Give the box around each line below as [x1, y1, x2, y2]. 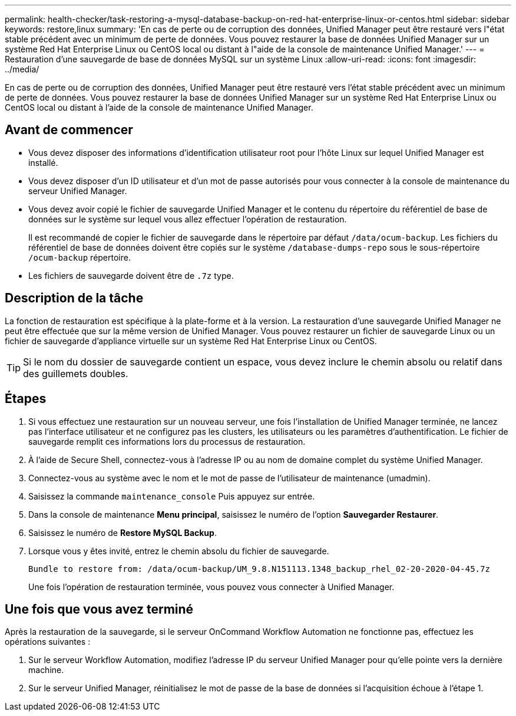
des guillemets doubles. [23, 367, 128, 379]
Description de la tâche [5, 291, 144, 306]
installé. [28, 157, 58, 168]
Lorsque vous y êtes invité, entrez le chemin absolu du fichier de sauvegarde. [28, 545, 329, 556]
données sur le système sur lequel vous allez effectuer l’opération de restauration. [28, 214, 347, 224]
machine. [28, 665, 64, 675]
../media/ [5, 64, 39, 74]
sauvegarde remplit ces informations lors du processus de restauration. [28, 436, 306, 447]
